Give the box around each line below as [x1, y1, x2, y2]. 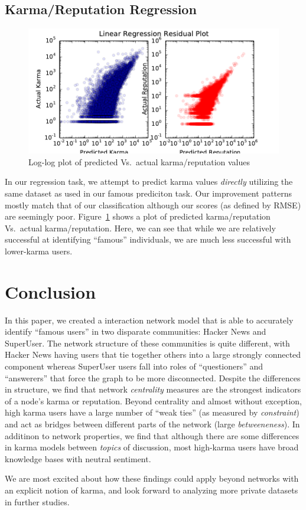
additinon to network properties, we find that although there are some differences [5, 429, 300, 442]
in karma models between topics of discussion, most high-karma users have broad [5, 441, 299, 453]
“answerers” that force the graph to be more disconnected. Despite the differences [5, 371, 301, 384]
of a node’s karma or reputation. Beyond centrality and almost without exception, [5, 394, 302, 407]
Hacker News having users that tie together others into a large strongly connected [5, 348, 301, 361]
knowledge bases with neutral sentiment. [5, 452, 151, 465]
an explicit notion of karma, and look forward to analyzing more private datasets [5, 483, 298, 496]
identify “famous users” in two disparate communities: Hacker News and [5, 325, 266, 338]
